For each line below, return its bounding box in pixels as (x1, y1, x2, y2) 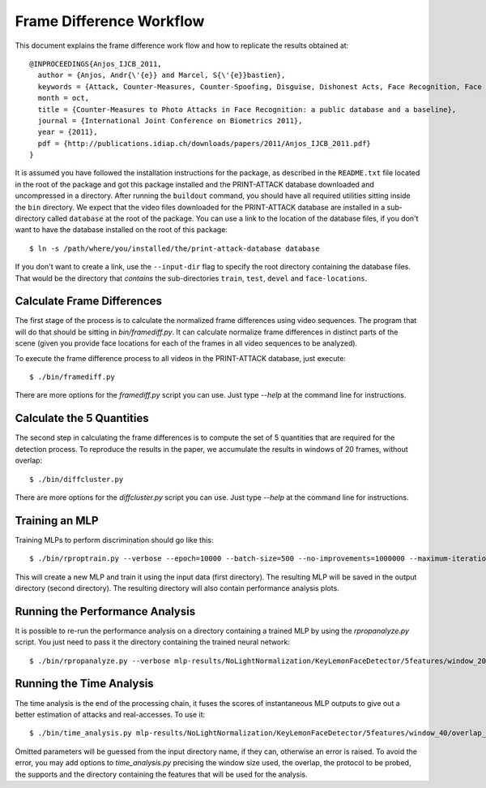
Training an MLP (15, 514, 99, 527)
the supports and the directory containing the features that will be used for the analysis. (15, 769, 308, 779)
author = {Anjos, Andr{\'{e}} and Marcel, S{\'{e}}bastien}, (37, 71, 286, 80)
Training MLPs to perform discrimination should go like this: (15, 535, 214, 545)
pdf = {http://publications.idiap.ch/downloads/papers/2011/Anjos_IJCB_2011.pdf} (37, 139, 372, 148)
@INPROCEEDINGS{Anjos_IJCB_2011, (29, 59, 162, 68)
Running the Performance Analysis (15, 605, 196, 618)
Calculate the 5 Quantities (15, 411, 149, 425)
